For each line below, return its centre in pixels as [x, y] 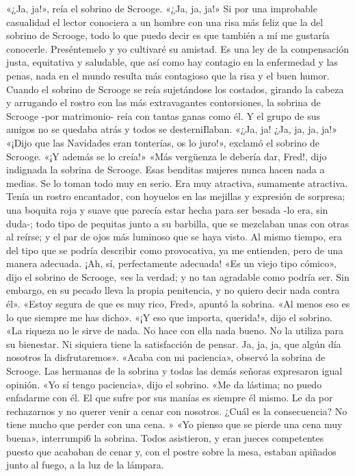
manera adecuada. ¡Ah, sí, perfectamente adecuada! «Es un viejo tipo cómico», [171, 263]
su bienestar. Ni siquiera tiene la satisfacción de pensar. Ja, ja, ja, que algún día [174, 343]
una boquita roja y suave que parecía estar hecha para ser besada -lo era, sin [167, 209]
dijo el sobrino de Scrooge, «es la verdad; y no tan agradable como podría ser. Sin [178, 276]
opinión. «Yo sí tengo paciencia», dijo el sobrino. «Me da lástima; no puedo [164, 384]
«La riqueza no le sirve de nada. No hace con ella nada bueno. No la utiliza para [175, 330]
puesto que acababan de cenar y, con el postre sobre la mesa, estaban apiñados [171, 451]
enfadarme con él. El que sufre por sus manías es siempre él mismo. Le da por [170, 398]
